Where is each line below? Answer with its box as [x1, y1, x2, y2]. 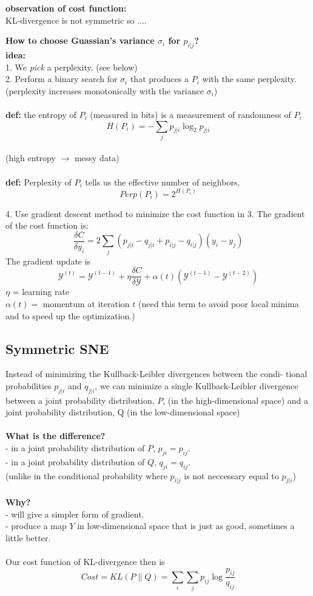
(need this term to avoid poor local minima [138, 297, 299, 310]
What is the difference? [5, 429, 106, 442]
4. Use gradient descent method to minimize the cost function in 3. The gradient [5, 207, 305, 220]
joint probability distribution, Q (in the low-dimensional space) [5, 406, 240, 418]
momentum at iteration [42, 297, 130, 310]
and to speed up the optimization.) [5, 309, 135, 322]
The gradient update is [5, 254, 91, 267]
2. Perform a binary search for [5, 72, 118, 85]
